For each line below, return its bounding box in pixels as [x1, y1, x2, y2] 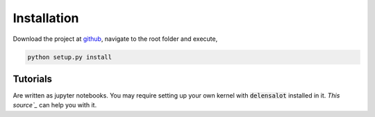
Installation [12, 10, 79, 26]
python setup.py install [27, 53, 112, 61]
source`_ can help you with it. [12, 101, 97, 109]
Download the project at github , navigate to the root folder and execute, [12, 35, 218, 43]
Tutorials [12, 73, 52, 84]
